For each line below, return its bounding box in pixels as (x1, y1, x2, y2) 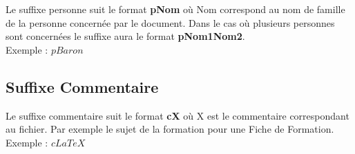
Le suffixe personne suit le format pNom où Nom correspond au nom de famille (6, 2, 345, 16)
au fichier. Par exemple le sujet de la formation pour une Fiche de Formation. (6, 122, 334, 136)
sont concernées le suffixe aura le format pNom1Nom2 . (6, 29, 245, 43)
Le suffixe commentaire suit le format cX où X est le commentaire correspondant (6, 108, 349, 122)
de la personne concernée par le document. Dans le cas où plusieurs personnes (6, 15, 335, 30)
